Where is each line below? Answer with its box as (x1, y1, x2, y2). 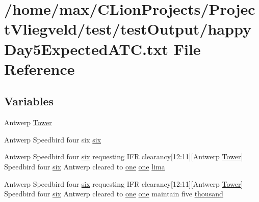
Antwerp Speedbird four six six (4, 134, 101, 145)
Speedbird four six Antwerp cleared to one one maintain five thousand (4, 188, 223, 199)
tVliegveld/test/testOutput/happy (4, 18, 251, 39)
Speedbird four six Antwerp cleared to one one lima (4, 161, 165, 171)
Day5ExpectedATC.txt (4, 38, 169, 59)
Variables (4, 93, 54, 109)
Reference (4, 58, 75, 79)
